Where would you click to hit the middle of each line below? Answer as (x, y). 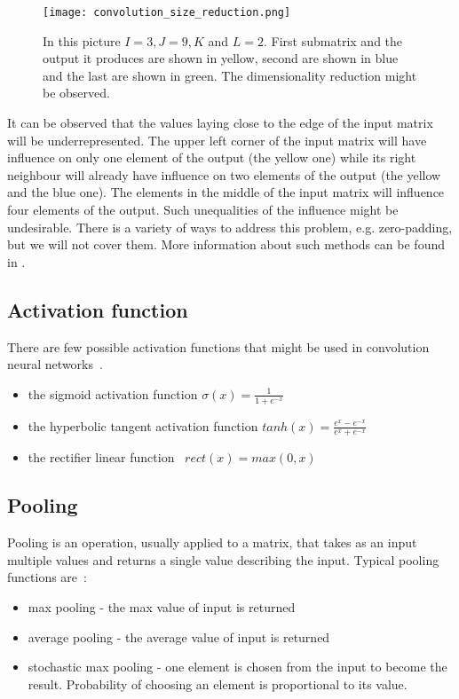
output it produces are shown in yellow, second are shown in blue (221, 58)
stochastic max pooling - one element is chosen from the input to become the (237, 667)
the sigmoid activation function (113, 393)
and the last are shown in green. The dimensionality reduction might (230, 75)
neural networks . (55, 364)
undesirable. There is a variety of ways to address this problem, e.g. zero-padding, (230, 227)
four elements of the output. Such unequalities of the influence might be (203, 209)
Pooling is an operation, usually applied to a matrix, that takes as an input (212, 542)
